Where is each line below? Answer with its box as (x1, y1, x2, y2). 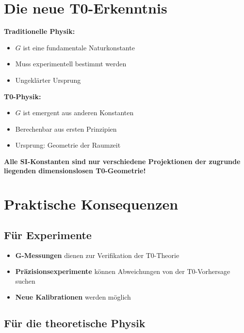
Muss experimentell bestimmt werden (15, 59, 127, 69)
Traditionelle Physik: (4, 26, 75, 36)
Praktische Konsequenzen (4, 194, 179, 214)
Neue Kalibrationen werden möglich (15, 292, 131, 302)
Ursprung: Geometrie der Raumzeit (15, 140, 121, 150)
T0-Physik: (4, 91, 41, 101)
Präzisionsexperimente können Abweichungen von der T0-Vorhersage (15, 266, 230, 276)
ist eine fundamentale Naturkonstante (23, 42, 135, 52)
